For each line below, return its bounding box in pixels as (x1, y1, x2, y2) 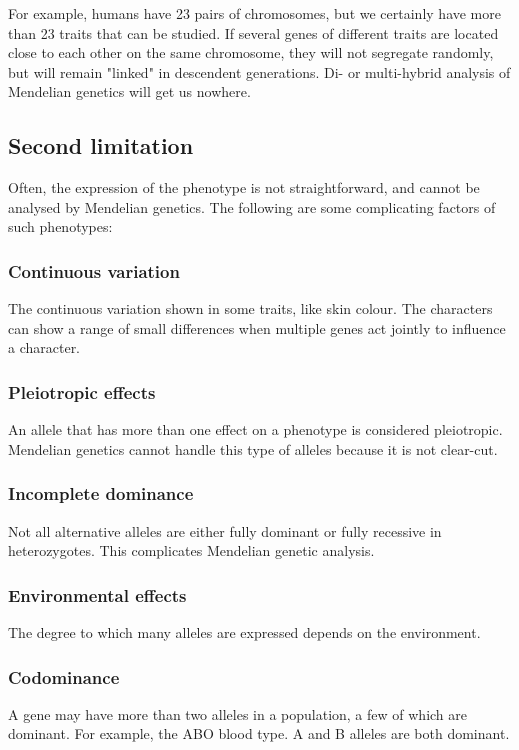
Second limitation (8, 130, 194, 161)
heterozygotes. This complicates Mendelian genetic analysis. (8, 540, 375, 561)
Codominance (8, 664, 120, 689)
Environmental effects (8, 582, 187, 607)
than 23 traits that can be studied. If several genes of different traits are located (8, 22, 499, 43)
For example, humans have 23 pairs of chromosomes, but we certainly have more (8, 3, 501, 23)
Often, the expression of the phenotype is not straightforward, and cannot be (8, 177, 480, 198)
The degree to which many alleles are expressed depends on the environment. (8, 621, 481, 642)
